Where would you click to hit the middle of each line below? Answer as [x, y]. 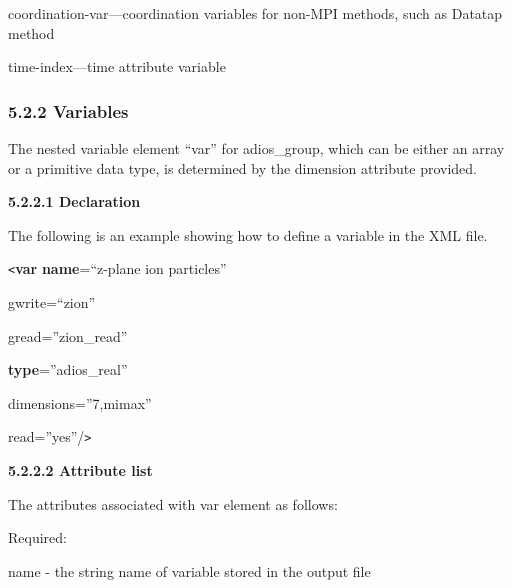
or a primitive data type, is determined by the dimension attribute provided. [242, 167]
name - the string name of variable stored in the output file [189, 570]
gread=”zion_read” [68, 335]
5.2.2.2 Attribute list [80, 470]
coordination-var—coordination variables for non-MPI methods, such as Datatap [255, 13]
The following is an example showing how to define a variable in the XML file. [248, 234]
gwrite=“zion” [52, 302]
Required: [37, 537]
